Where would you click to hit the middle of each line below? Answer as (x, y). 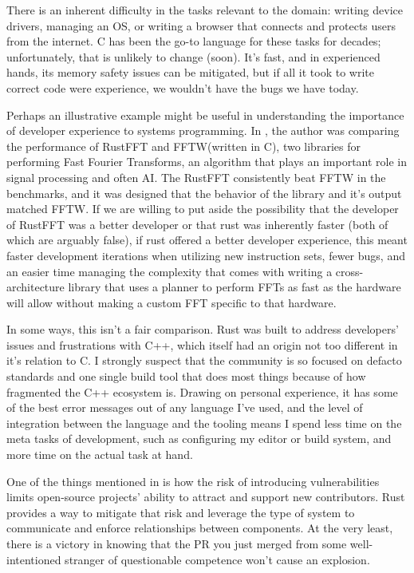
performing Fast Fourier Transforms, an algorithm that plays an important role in (207, 162)
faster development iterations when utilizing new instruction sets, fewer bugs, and (206, 255)
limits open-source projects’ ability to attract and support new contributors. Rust (206, 497)
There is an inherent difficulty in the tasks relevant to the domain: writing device (205, 10)
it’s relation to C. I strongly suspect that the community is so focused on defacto (204, 360)
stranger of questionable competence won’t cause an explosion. (217, 559)
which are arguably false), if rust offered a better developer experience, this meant (207, 240)
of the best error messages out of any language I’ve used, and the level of (185, 407)
